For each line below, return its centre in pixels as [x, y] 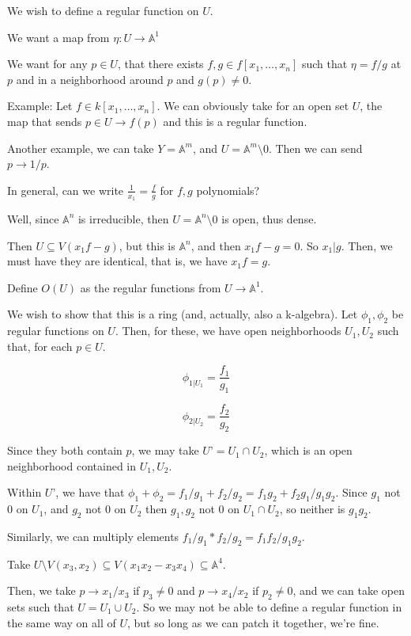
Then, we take [41, 590]
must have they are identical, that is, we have [117, 261]
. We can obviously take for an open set [253, 106]
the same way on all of [62, 622]
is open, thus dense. [269, 218]
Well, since [33, 218]
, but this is [147, 245]
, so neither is [312, 509]
